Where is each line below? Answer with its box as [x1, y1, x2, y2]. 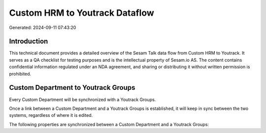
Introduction [9, 37, 48, 46]
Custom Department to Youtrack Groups [9, 83, 135, 92]
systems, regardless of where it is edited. [9, 112, 93, 118]
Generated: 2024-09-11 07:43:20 [9, 25, 76, 30]
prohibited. [9, 71, 32, 77]
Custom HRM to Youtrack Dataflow [9, 7, 155, 18]
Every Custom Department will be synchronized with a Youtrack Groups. [9, 96, 156, 103]
